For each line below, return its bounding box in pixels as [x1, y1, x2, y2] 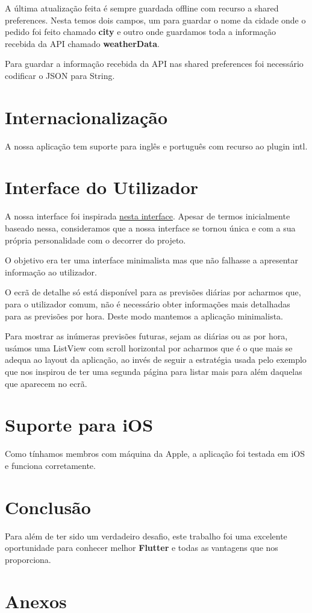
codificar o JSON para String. [5, 69, 115, 81]
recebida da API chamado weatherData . [5, 37, 160, 49]
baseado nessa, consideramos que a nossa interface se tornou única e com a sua [5, 222, 296, 234]
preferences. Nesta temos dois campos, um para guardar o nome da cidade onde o [5, 13, 306, 26]
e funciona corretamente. [5, 459, 96, 471]
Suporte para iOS [5, 412, 154, 437]
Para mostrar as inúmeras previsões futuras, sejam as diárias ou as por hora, [5, 330, 288, 342]
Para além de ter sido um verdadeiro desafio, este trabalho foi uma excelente [5, 529, 287, 542]
